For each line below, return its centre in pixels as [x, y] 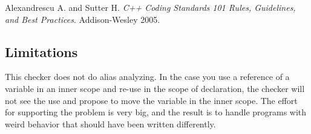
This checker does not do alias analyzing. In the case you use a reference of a [147, 77]
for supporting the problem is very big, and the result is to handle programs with [156, 112]
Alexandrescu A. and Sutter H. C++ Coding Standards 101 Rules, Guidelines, [150, 7]
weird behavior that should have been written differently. [110, 123]
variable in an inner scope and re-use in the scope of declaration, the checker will [155, 88]
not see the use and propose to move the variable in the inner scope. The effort [151, 100]
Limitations [41, 51]
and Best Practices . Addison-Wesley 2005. [83, 19]
